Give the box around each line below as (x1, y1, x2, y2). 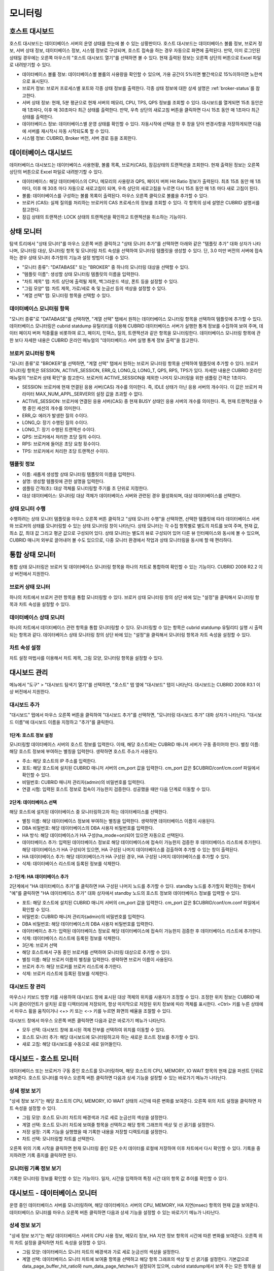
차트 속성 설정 (9, 644, 41, 651)
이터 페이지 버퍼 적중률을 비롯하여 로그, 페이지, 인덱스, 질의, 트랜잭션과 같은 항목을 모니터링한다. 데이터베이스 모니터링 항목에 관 (9, 330, 261, 336)
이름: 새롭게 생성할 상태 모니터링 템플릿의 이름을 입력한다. (22, 471, 136, 477)
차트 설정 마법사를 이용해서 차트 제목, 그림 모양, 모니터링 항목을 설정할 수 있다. (9, 655, 163, 661)
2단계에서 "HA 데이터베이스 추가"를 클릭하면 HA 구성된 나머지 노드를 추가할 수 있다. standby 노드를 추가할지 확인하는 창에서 (9, 883, 256, 889)
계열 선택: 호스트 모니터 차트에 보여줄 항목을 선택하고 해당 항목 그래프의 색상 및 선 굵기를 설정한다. (22, 1122, 216, 1128)
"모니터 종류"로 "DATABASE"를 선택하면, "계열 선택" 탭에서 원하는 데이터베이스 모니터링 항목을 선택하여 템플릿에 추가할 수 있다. (9, 316, 262, 322)
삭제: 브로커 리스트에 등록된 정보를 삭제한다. (22, 971, 109, 977)
